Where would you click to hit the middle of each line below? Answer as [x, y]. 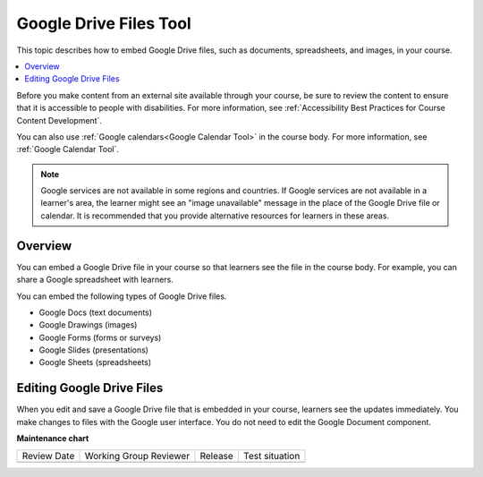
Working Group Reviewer [137, 456]
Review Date [48, 456]
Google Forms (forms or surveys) [100, 337]
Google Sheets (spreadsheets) [95, 362]
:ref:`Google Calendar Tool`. [68, 149]
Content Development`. [59, 120]
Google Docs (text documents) [95, 312]
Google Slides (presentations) [94, 350]
